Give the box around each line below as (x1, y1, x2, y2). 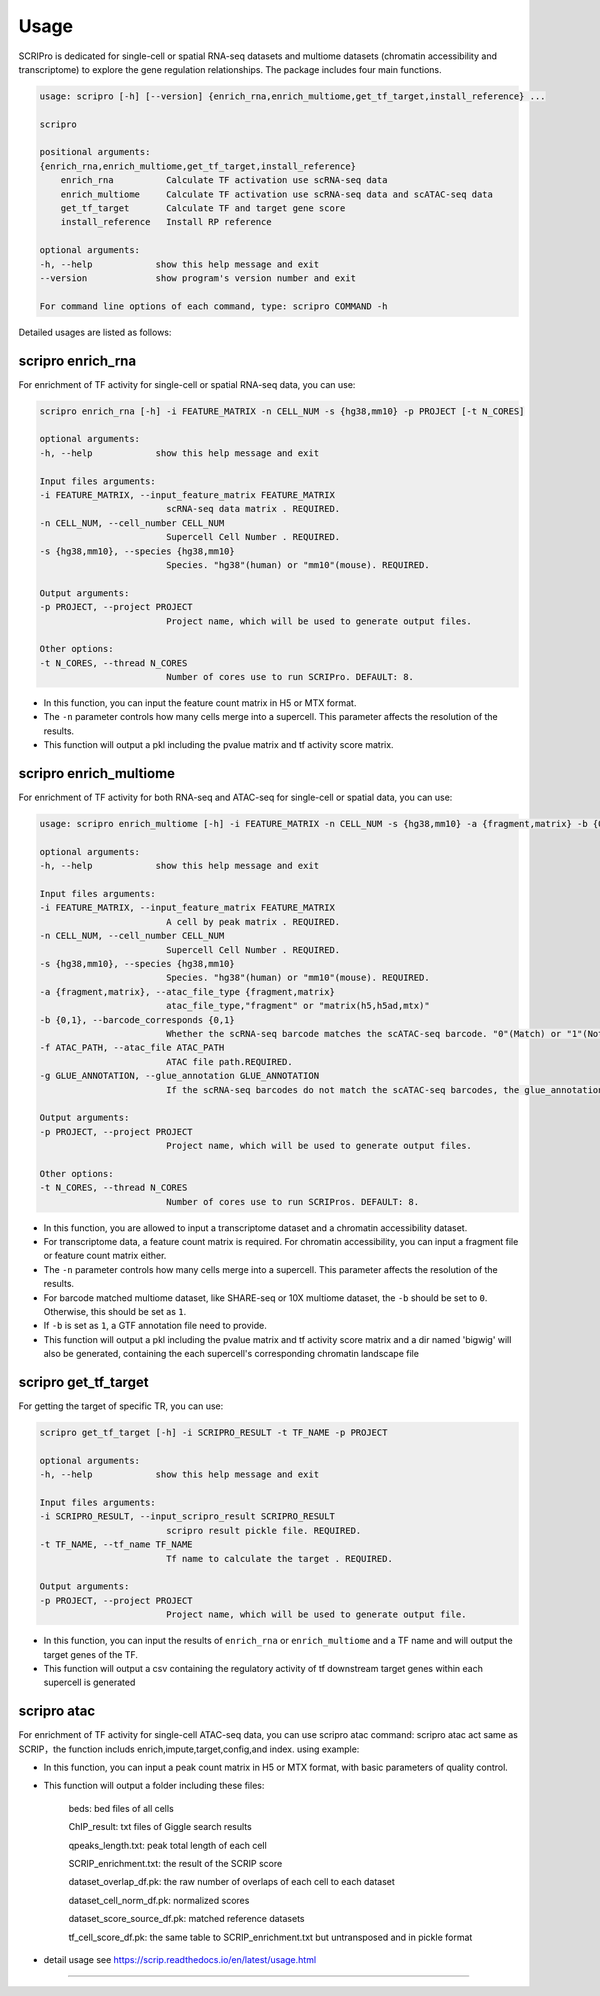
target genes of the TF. (43, 1648, 139, 1660)
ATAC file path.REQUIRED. (165, 1056, 294, 1067)
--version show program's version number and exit (39, 273, 357, 284)
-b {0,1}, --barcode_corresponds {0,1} (39, 1014, 235, 1025)
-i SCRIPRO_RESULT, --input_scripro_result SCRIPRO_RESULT (39, 1511, 335, 1522)
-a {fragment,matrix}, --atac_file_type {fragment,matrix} (39, 986, 335, 997)
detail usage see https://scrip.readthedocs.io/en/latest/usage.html (43, 1953, 317, 1965)
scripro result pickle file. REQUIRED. (165, 1525, 362, 1536)
